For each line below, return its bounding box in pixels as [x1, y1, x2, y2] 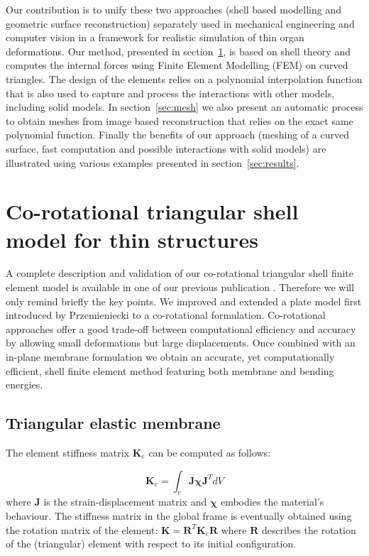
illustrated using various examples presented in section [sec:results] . [6, 155, 299, 170]
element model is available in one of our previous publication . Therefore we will [6, 280, 355, 295]
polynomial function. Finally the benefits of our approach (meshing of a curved [6, 127, 349, 142]
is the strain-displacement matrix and [43, 494, 207, 509]
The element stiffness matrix [6, 445, 130, 459]
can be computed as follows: [148, 445, 271, 459]
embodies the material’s [220, 494, 324, 509]
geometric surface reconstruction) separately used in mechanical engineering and [6, 16, 355, 31]
